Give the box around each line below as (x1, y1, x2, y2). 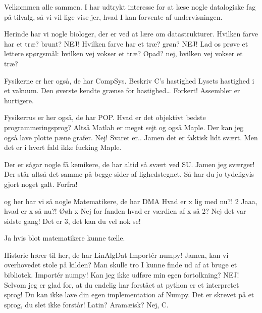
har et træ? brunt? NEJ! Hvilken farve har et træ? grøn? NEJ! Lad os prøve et (4, 38, 248, 49)
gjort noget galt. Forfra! (4, 178, 78, 189)
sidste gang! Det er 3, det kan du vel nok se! (4, 215, 141, 226)
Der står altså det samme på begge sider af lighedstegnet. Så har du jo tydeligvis (4, 169, 254, 179)
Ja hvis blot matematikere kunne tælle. (4, 232, 125, 243)
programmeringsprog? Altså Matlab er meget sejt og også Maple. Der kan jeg (4, 122, 244, 132)
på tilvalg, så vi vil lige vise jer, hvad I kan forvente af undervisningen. (4, 11, 223, 22)
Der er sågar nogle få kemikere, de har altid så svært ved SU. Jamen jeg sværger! (4, 159, 255, 169)
